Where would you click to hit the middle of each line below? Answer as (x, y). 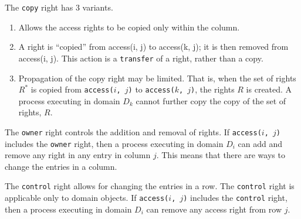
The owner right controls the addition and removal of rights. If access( (133, 131)
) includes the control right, (235, 198)
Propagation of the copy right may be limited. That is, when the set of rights (157, 78)
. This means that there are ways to (221, 155)
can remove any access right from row (214, 209)
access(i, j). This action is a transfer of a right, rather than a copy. (141, 58)
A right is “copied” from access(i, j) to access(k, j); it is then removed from (153, 47)
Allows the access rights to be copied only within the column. (129, 27)
